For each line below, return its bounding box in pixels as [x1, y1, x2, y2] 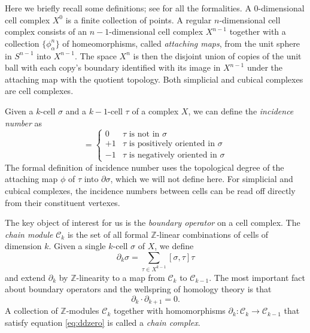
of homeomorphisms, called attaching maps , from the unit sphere [62, 37, 300, 49]
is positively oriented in [129, 140, 215, 149]
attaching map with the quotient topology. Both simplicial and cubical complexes [5, 72, 303, 85]
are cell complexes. [5, 84, 74, 97]
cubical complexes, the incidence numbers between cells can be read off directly [5, 184, 296, 196]
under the [247, 61, 283, 74]
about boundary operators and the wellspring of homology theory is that [5, 283, 272, 295]
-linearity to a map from [76, 271, 165, 283]
